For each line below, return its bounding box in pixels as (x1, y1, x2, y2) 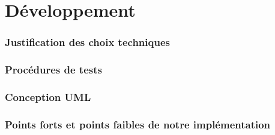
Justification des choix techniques (5, 35, 170, 50)
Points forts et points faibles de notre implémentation (5, 116, 271, 131)
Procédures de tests (5, 62, 102, 77)
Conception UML (5, 89, 91, 104)
